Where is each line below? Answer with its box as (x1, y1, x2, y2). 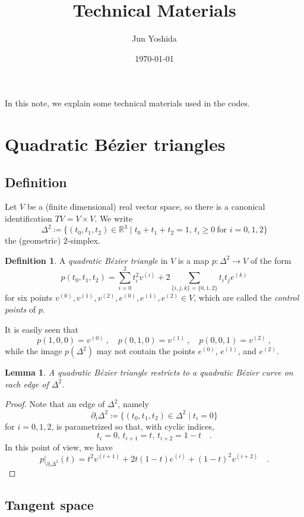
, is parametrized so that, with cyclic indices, (51, 420, 214, 432)
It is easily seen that (5, 323, 78, 335)
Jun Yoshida (132, 32, 177, 45)
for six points (5, 291, 53, 304)
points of (5, 303, 36, 316)
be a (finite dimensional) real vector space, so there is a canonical (27, 200, 265, 213)
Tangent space (5, 496, 94, 514)
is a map (178, 254, 209, 266)
